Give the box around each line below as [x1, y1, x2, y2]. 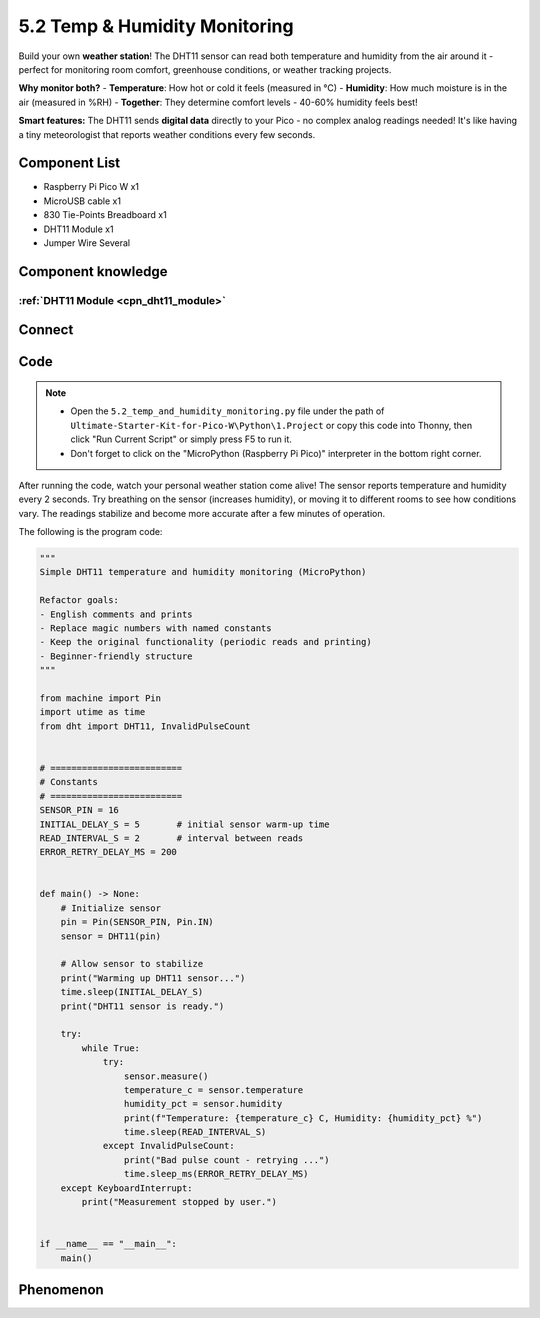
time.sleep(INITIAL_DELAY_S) [60, 986, 204, 998]
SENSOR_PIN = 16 [39, 805, 120, 816]
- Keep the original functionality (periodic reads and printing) [39, 636, 372, 648]
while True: [81, 1042, 140, 1054]
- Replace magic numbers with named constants [39, 623, 272, 634]
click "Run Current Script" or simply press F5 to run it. [70, 433, 292, 445]
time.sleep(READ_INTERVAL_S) [123, 1126, 267, 1138]
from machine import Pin [39, 692, 162, 704]
